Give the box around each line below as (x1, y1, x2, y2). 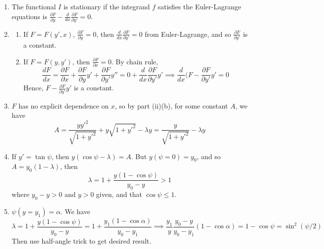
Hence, (23, 83, 44, 93)
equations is (11, 11, 47, 21)
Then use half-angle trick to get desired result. (11, 235, 151, 246)
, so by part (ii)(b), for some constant (115, 100, 228, 111)
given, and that (96, 189, 142, 199)
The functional (11, 1, 56, 11)
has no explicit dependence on (18, 100, 109, 111)
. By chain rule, (111, 56, 158, 66)
